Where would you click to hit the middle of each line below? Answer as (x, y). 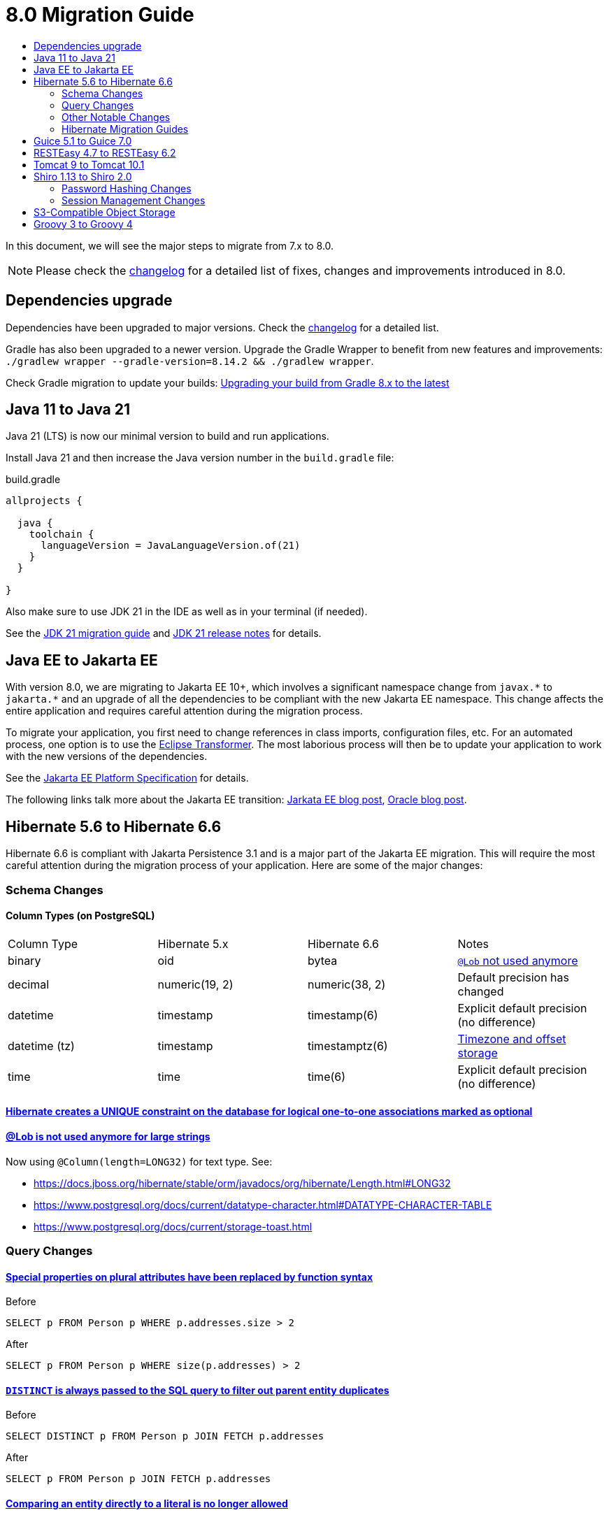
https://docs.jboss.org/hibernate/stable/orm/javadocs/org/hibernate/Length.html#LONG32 (242, 1183)
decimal (29, 984)
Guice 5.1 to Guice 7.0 (83, 141)
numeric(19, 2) (195, 984)
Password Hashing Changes (127, 188)
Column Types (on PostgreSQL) (80, 916)
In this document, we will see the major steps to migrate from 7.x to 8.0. (170, 245)
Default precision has (513, 977)
